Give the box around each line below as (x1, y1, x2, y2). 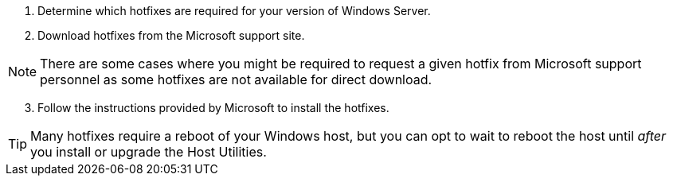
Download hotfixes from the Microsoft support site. (37, 29, 305, 42)
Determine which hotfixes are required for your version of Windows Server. (37, 4, 431, 17)
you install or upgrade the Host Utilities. (30, 144, 267, 160)
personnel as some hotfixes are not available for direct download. (40, 72, 432, 87)
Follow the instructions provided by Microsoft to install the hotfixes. (37, 101, 389, 114)
